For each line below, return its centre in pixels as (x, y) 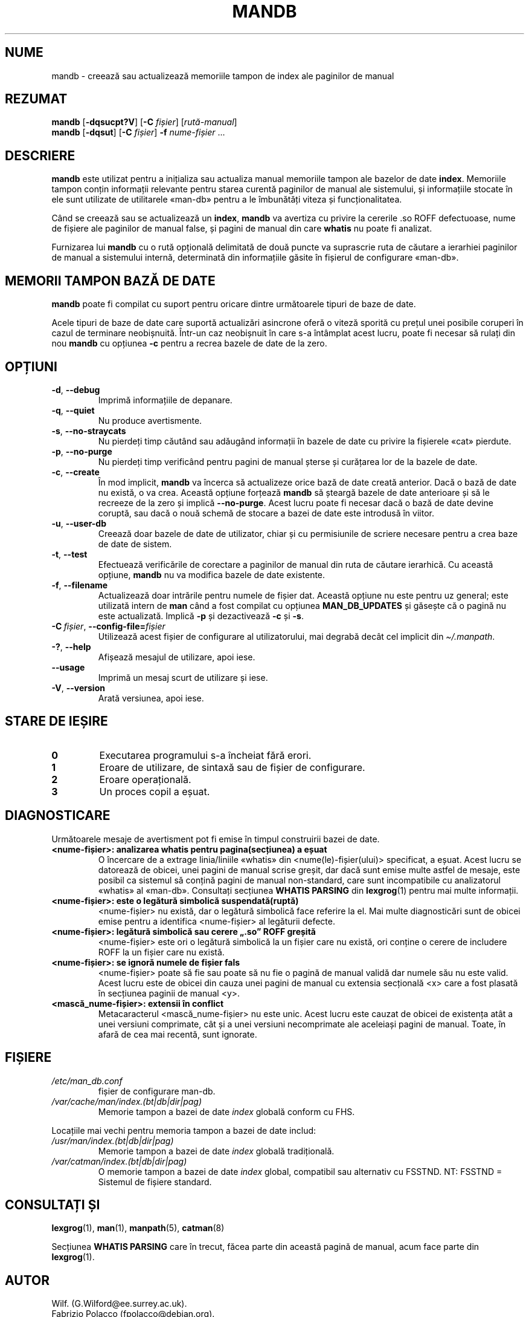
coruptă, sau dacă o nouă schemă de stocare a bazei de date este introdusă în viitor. (266, 513)
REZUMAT (36, 99)
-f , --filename (80, 585)
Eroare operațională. (145, 779)
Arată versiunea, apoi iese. (151, 698)
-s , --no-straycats (89, 431)
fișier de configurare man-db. (157, 1091)
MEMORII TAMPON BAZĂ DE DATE (110, 281)
